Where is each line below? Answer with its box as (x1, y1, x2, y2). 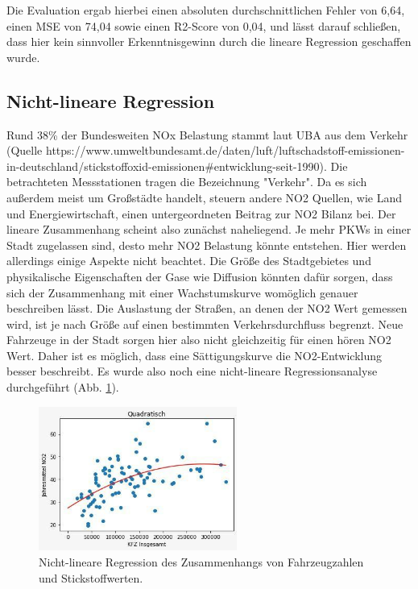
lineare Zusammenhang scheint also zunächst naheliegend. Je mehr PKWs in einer (6, 221, 412, 238)
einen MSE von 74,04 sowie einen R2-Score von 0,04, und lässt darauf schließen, (6, 17, 401, 34)
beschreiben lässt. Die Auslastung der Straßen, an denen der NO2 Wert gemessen (6, 300, 408, 317)
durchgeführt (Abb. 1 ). (6, 379, 119, 396)
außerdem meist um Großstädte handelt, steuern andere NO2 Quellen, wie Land (6, 189, 403, 205)
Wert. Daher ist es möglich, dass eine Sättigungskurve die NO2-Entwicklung (6, 346, 383, 363)
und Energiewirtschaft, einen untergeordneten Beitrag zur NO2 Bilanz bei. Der (6, 205, 396, 222)
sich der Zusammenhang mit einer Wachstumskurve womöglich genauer (6, 284, 358, 301)
